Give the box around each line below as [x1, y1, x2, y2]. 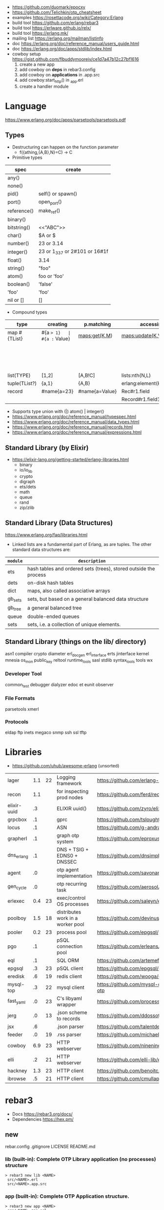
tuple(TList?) [7, 380, 37, 387]
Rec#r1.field [121, 388, 150, 395]
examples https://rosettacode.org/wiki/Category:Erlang [12, 15, 123, 20]
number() [7, 240, 29, 247]
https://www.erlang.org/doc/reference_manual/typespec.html [12, 414, 137, 420]
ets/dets [19, 484, 37, 490]
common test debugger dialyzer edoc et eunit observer [5, 681, 114, 689]
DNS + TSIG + [57, 846, 89, 853]
